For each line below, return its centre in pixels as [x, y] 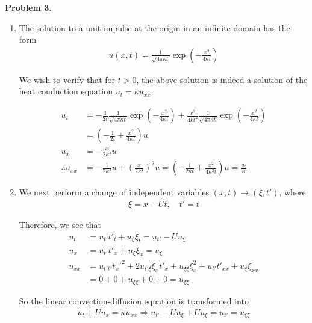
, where [292, 192]
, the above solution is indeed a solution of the [222, 79]
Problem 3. [28, 7]
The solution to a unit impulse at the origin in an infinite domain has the [154, 27]
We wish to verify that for [67, 79]
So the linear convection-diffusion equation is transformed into [134, 301]
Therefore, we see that [60, 225]
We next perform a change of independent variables [114, 192]
